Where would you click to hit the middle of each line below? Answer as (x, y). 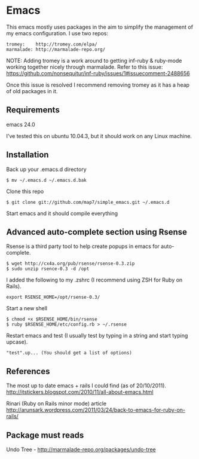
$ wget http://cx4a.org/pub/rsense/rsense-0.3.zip (71, 264)
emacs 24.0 (21, 124)
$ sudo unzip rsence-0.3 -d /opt (48, 269)
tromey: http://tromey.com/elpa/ (52, 44)
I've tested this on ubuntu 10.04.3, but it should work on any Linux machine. (99, 136)
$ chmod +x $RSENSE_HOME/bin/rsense (52, 319)
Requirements (33, 110)
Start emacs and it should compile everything (62, 213)
